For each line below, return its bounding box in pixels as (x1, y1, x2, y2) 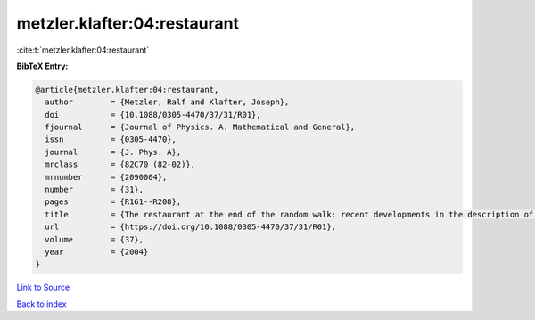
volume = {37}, (45, 234, 144, 244)
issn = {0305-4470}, (45, 135, 177, 144)
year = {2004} (45, 247, 149, 257)
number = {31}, (45, 185, 144, 195)
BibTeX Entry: (16, 61, 69, 71)
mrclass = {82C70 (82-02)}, (45, 160, 196, 169)
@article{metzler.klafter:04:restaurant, (35, 85, 219, 94)
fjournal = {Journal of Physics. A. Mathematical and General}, (45, 122, 356, 133)
